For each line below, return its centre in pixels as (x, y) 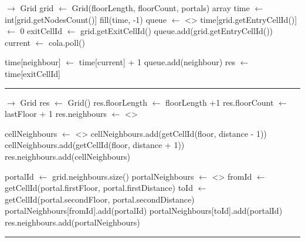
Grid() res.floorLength (107, 102)
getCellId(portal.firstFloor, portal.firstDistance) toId (99, 188)
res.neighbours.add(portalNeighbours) (72, 222)
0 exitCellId (41, 31)
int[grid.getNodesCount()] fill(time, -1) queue (86, 19)
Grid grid (37, 8)
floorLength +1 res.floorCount (220, 102)
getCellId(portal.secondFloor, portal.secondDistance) (100, 199)
